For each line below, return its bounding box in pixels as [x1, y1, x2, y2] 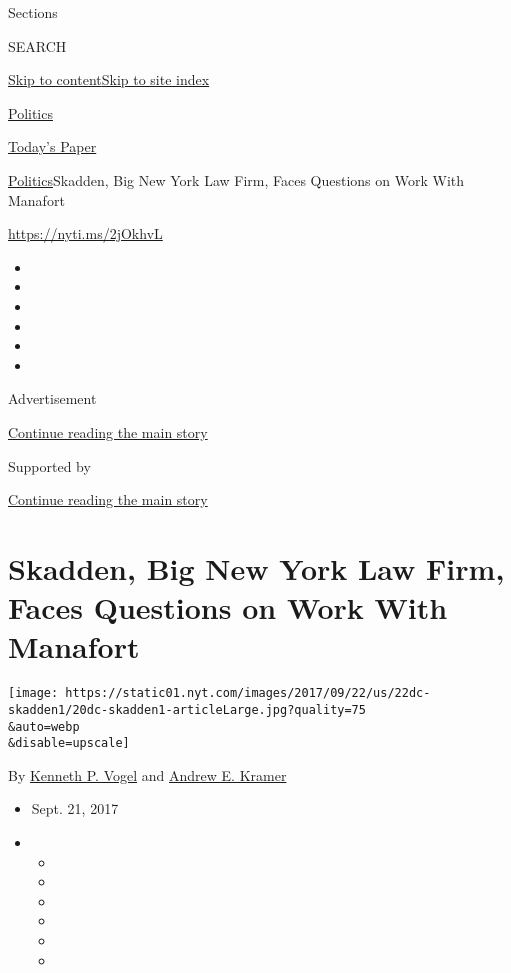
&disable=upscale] [8, 736, 130, 751]
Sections [8, 2, 58, 22]
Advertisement [8, 388, 97, 409]
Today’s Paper [8, 136, 97, 157]
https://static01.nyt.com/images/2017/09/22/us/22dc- [65, 686, 431, 701]
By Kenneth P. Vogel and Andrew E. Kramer [8, 764, 287, 785]
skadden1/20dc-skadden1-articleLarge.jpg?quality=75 [8, 702, 366, 717]
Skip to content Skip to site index [8, 69, 210, 90]
